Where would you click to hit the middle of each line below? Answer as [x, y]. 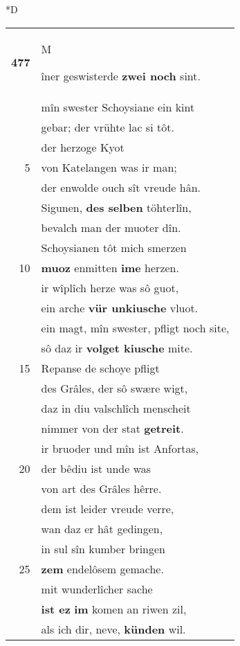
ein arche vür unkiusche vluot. [120, 307]
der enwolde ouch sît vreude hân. [121, 187]
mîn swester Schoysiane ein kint [118, 107]
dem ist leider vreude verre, [108, 508]
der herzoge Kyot [83, 147]
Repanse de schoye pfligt [100, 368]
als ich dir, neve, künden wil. [113, 629]
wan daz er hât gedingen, [102, 528]
